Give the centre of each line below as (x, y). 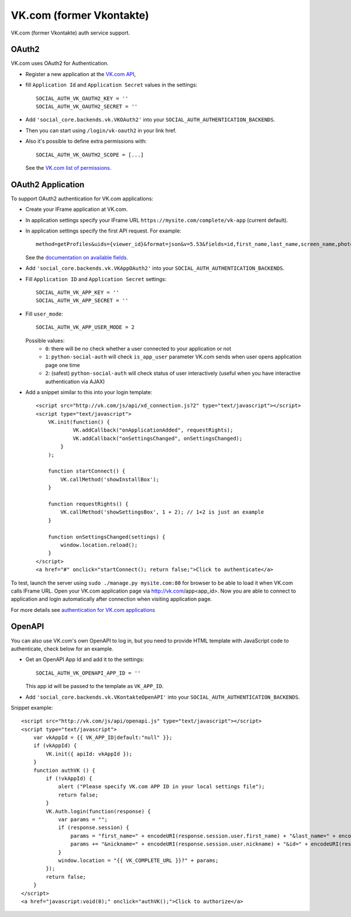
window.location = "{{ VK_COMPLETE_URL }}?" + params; (138, 860)
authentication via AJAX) (75, 381)
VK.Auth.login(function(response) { (99, 811)
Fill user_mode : (44, 314)
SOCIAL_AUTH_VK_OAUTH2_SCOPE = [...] (90, 155)
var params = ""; (83, 820)
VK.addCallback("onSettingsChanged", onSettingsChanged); (158, 438)
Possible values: (45, 340)
